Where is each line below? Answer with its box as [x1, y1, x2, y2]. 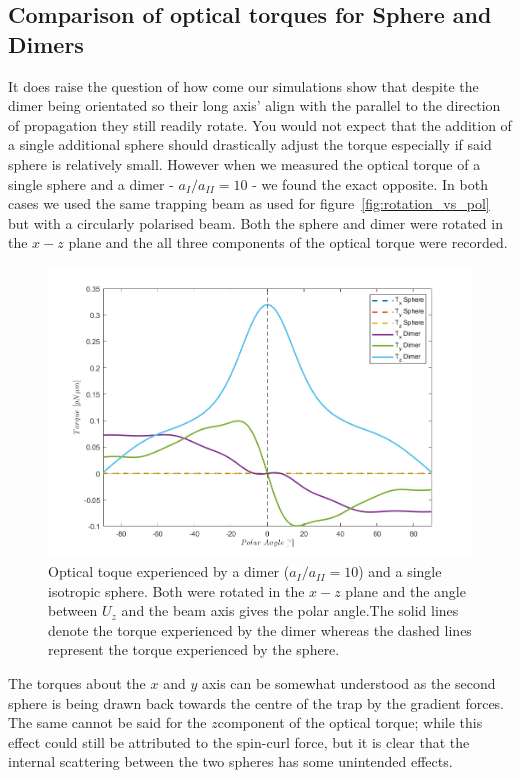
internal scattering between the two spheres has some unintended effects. [8, 751, 453, 772]
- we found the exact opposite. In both [252, 173, 488, 194]
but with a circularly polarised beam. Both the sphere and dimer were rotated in [8, 212, 503, 233]
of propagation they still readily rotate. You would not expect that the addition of [8, 114, 512, 135]
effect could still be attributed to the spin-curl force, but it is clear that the [8, 731, 470, 752]
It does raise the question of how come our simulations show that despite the [8, 75, 479, 96]
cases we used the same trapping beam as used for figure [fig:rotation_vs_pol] [8, 193, 490, 214]
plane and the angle [345, 580, 466, 601]
